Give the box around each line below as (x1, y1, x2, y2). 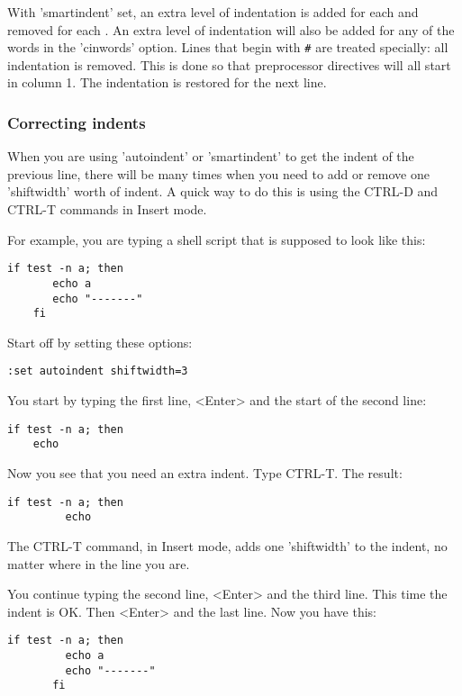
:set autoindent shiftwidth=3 (7, 365, 188, 378)
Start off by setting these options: (7, 332, 193, 351)
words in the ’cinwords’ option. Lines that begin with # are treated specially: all (7, 38, 448, 57)
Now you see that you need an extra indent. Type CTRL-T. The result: (7, 464, 403, 482)
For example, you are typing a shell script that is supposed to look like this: (7, 230, 426, 249)
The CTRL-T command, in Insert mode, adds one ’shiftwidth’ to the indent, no (7, 536, 448, 555)
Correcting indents (7, 111, 146, 133)
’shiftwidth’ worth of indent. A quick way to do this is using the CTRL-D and (7, 182, 439, 201)
